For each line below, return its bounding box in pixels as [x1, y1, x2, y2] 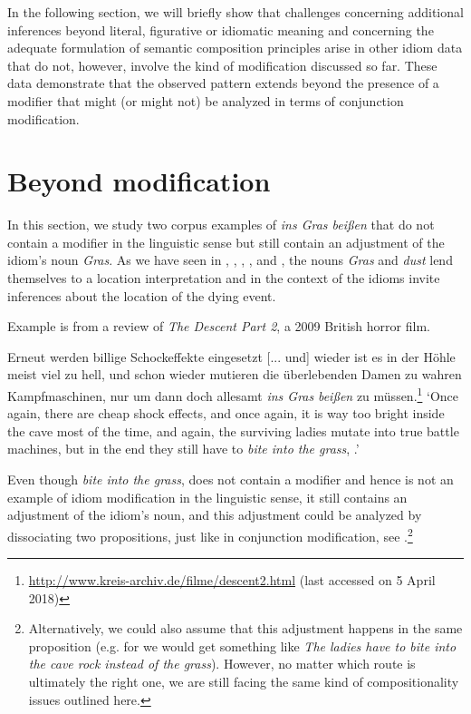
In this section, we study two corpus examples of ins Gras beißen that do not [7, 215, 435, 234]
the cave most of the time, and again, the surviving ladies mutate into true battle [7, 421, 459, 440]
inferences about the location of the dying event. [7, 286, 276, 305]
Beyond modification [7, 162, 271, 200]
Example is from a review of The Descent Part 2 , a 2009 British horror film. [7, 317, 430, 336]
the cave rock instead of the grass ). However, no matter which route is [28, 654, 416, 673]
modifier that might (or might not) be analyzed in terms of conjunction [7, 91, 404, 110]
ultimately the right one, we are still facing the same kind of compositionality [28, 672, 459, 691]
